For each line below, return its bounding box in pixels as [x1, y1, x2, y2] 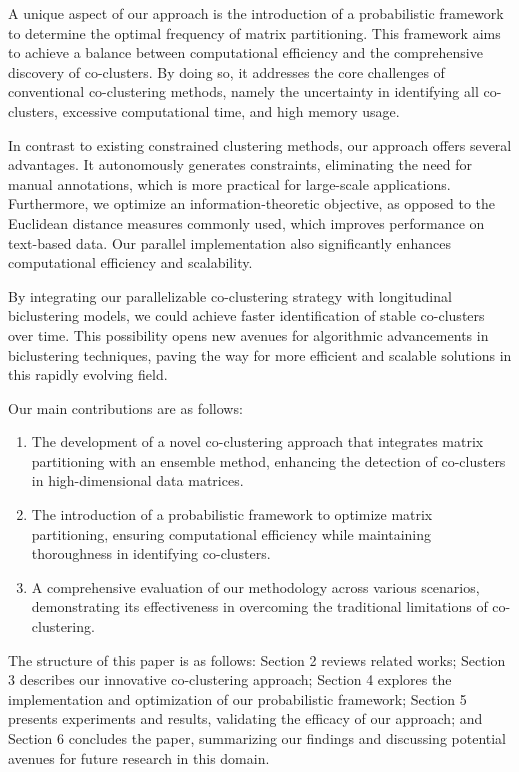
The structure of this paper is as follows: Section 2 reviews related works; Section [8, 649, 506, 670]
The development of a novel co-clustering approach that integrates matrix [31, 431, 484, 452]
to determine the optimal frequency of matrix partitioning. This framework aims [8, 22, 501, 43]
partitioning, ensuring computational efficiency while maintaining [31, 523, 432, 544]
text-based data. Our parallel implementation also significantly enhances [8, 232, 451, 253]
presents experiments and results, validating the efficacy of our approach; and [8, 708, 483, 729]
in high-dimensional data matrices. [31, 470, 244, 491]
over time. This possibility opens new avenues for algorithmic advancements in [8, 324, 489, 345]
